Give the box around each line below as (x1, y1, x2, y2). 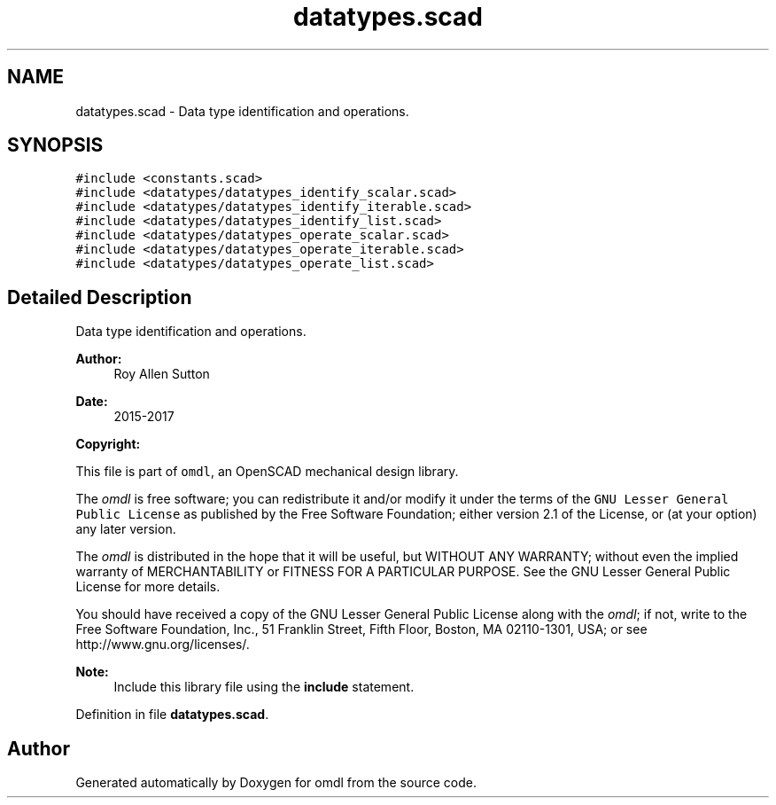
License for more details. (75, 579, 221, 595)
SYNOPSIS (7, 134, 104, 157)
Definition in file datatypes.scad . (75, 707, 269, 723)
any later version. (75, 521, 176, 537)
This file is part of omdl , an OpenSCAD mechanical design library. (75, 464, 459, 480)
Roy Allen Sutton (113, 366, 210, 382)
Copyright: (75, 436, 141, 452)
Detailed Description (7, 285, 192, 309)
